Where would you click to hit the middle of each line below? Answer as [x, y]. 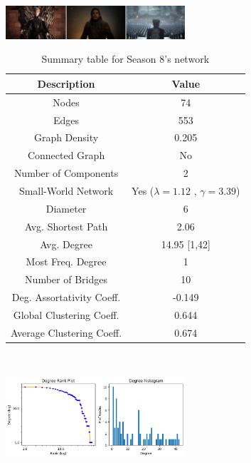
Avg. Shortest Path [66, 226]
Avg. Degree [66, 244]
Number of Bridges [66, 279]
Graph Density [66, 137]
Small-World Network [66, 190]
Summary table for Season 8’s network [125, 59]
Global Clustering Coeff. [66, 314]
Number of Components [66, 173]
